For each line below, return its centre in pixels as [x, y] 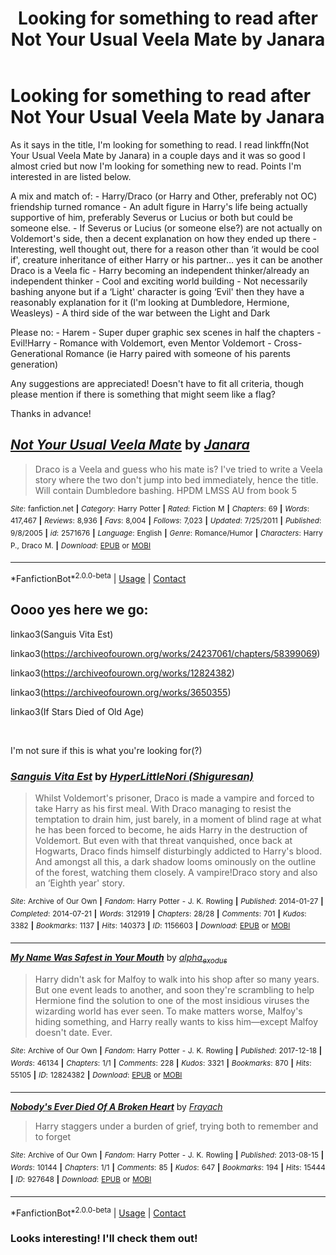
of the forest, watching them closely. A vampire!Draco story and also [176, 873]
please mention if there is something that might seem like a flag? [143, 394]
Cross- [288, 343]
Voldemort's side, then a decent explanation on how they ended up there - [163, 238]
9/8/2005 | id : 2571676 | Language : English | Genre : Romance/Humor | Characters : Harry [166, 533]
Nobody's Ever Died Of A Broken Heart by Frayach [116, 1106]
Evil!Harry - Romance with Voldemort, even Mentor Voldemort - [141, 343]
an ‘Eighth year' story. [80, 883]
